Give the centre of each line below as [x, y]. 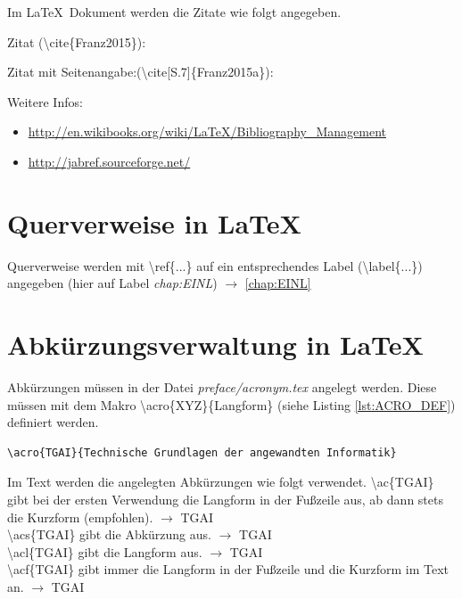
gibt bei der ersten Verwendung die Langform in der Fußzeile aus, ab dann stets [225, 499]
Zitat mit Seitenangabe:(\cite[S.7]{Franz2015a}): [140, 72]
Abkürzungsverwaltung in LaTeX [215, 345]
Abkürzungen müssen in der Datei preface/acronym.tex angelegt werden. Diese [222, 387]
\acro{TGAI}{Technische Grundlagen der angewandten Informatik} [202, 452]
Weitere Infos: [45, 101]
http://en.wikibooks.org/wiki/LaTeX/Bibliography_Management [207, 131]
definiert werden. [53, 422]
